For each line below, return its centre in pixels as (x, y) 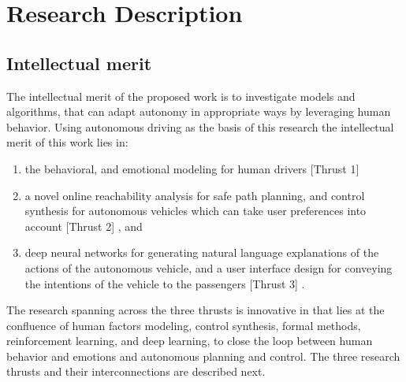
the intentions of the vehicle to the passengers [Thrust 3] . (165, 283)
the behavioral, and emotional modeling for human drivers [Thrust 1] (192, 168)
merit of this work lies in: (67, 142)
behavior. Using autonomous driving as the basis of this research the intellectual (200, 126)
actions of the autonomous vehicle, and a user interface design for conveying (209, 267)
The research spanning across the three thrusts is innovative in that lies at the (196, 310)
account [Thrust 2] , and (84, 226)
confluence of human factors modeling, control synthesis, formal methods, (184, 325)
